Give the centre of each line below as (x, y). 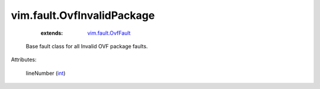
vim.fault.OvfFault (109, 33)
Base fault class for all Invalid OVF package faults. (87, 46)
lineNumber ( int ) (46, 73)
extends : (52, 33)
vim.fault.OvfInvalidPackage (83, 15)
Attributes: (24, 60)
